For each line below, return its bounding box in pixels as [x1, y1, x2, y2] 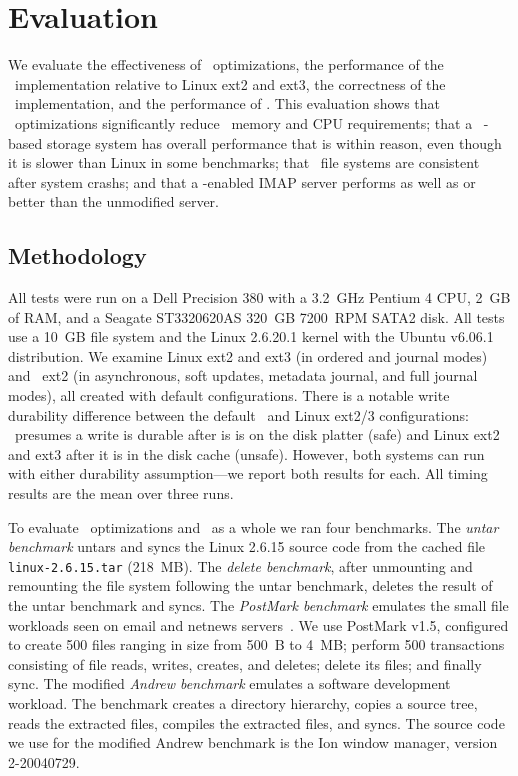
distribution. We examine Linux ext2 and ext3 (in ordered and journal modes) [8, 345, 488, 366]
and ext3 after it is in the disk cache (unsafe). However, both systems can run [8, 443, 485, 464]
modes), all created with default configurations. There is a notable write [8, 385, 450, 406]
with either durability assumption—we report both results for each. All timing [8, 463, 488, 484]
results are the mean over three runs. [8, 483, 234, 504]
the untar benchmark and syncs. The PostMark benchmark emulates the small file [8, 595, 509, 616]
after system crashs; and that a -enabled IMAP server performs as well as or [8, 171, 476, 192]
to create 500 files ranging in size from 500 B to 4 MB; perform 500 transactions [8, 634, 505, 655]
